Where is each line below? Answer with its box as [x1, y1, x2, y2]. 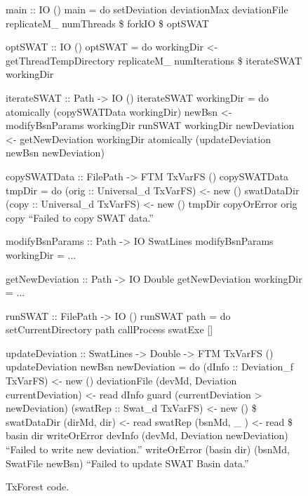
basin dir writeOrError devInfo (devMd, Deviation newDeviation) [6, 428, 288, 443]
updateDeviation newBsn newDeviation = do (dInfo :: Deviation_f [6, 359, 294, 374]
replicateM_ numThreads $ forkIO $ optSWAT [6, 15, 209, 30]
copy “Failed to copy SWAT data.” [6, 210, 154, 224]
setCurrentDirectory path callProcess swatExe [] [6, 322, 213, 337]
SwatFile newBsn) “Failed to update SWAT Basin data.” [6, 455, 249, 470]
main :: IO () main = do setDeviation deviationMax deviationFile [6, 2, 288, 16]
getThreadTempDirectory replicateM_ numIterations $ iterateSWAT [6, 53, 302, 67]
